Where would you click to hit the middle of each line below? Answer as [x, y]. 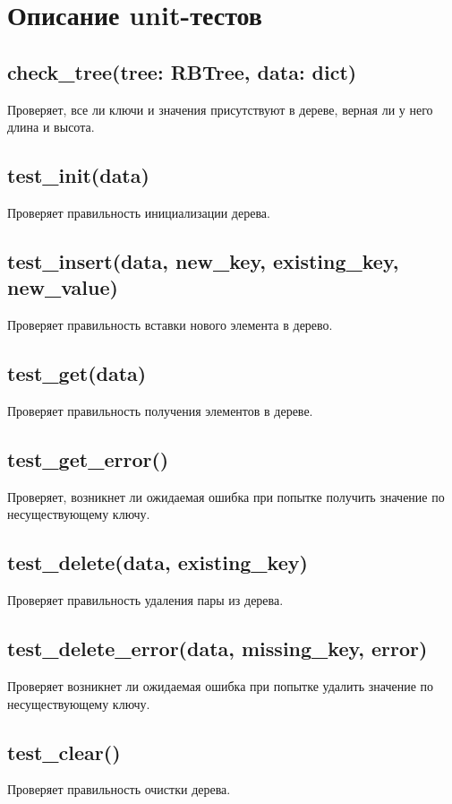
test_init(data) [78, 175]
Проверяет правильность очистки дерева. [119, 789]
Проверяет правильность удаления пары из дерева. [145, 600]
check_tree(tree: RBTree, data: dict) [182, 71]
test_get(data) [77, 373]
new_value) [63, 287]
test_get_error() [88, 458]
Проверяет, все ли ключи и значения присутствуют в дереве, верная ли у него [220, 109]
